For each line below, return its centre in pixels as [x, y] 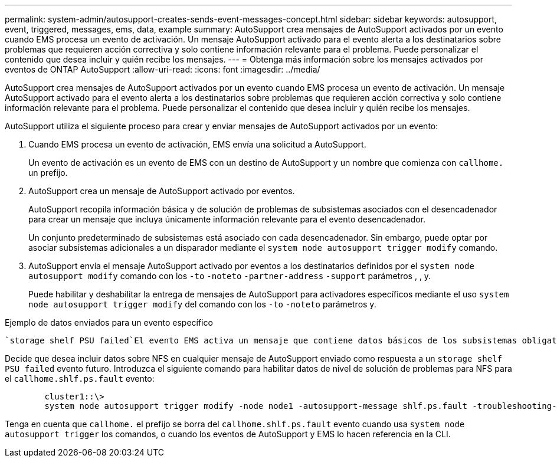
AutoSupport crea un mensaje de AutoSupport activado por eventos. [162, 191]
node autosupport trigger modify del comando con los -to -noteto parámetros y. [202, 304]
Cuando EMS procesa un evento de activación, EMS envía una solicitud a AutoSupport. [197, 144]
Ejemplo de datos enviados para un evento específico [109, 322]
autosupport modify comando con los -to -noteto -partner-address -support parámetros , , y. [230, 276]
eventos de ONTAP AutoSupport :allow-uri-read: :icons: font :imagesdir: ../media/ [163, 69]
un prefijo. [48, 173]
